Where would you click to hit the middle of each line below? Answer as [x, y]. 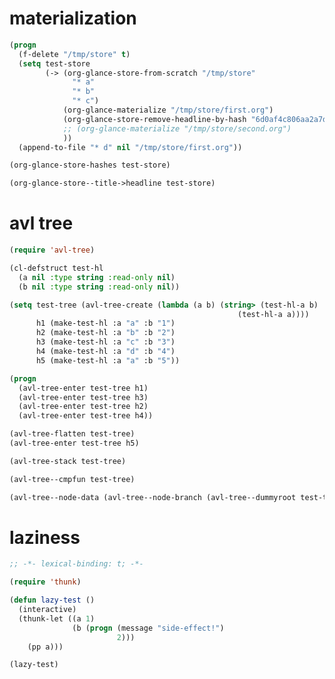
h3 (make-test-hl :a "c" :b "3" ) [105, 342]
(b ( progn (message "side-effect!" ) [148, 628]
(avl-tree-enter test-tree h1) [83, 388]
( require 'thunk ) [45, 582]
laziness [45, 537]
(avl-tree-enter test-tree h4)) [86, 416]
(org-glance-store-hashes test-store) [90, 165]
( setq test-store [54, 63]
